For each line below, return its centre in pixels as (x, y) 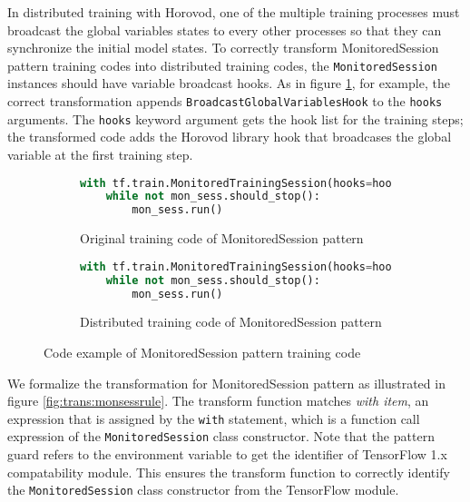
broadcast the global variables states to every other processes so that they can (225, 30)
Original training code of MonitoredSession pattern (222, 238)
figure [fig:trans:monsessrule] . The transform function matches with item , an (218, 401)
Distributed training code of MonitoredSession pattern (231, 322)
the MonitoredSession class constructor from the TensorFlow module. (203, 490)
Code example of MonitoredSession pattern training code (202, 352)
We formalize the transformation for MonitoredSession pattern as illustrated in (226, 383)
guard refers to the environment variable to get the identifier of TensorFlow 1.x (227, 454)
